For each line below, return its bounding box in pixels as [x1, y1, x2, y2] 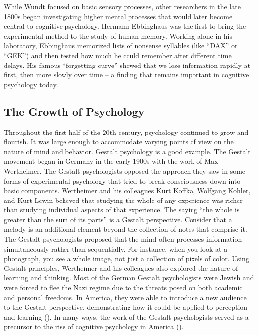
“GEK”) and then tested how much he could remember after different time [4, 50, 232, 60]
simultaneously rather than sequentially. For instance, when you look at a [4, 243, 228, 254]
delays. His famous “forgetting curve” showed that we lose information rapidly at [4, 60, 250, 70]
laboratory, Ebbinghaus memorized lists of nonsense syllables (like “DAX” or [4, 40, 238, 51]
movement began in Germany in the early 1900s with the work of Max [4, 156, 218, 166]
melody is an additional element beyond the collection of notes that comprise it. [4, 224, 247, 234]
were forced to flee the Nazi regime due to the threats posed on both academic [4, 282, 243, 293]
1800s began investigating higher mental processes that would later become [4, 11, 233, 21]
